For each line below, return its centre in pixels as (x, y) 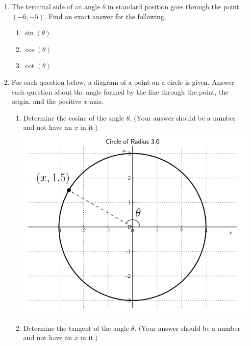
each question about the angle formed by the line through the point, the (120, 91)
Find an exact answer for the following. (107, 16)
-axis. (95, 101)
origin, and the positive (46, 101)
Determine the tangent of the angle (76, 328)
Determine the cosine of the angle (74, 117)
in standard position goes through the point (173, 6)
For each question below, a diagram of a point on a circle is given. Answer (123, 82)
